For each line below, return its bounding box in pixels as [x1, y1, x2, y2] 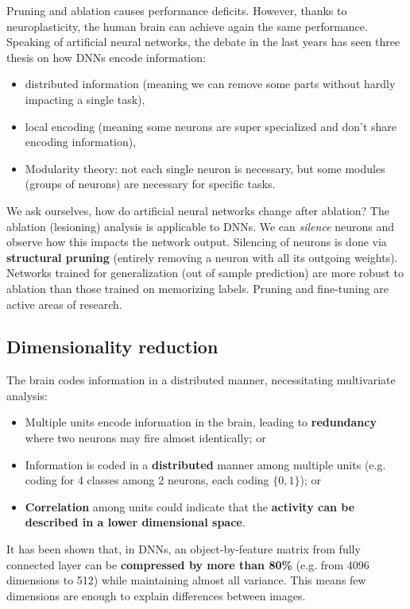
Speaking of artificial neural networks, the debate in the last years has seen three [6, 33, 400, 50]
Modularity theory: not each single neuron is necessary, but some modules [25, 160, 385, 176]
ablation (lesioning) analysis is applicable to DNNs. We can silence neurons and [6, 218, 395, 234]
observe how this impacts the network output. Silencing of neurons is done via [6, 233, 387, 250]
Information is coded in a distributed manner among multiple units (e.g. [25, 456, 386, 472]
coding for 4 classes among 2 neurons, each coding [25, 472, 269, 488]
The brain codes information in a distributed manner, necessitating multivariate [6, 372, 396, 388]
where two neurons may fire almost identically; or [25, 430, 266, 446]
